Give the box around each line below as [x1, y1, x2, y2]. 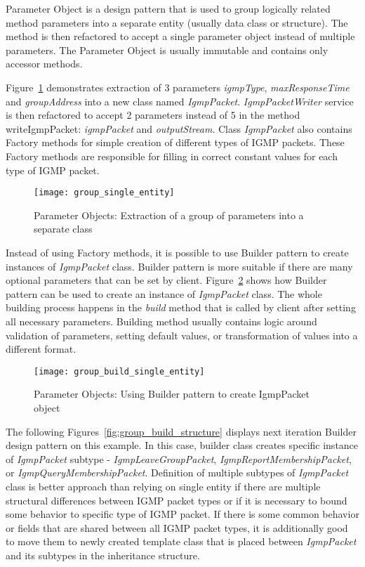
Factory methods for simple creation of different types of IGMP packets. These [6, 135, 345, 150]
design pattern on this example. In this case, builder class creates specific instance [6, 438, 359, 452]
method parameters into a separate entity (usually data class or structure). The [6, 15, 348, 30]
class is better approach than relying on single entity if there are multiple [6, 478, 321, 493]
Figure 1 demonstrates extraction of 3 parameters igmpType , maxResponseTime [6, 79, 350, 94]
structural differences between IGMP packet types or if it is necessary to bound [6, 493, 347, 507]
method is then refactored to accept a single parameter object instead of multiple [6, 29, 355, 44]
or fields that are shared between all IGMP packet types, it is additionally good [6, 520, 348, 535]
